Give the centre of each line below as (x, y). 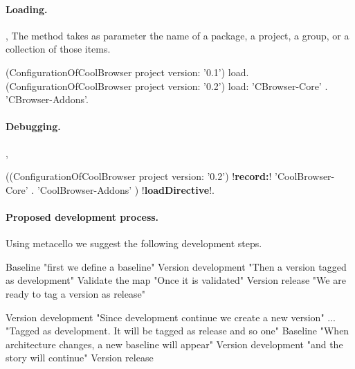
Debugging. (33, 126)
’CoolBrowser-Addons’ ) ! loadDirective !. (126, 189)
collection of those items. (58, 49)
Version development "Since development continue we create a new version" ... (171, 317)
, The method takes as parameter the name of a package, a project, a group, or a (177, 35)
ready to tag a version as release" (75, 293)
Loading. (27, 9)
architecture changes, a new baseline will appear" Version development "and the (174, 344)
